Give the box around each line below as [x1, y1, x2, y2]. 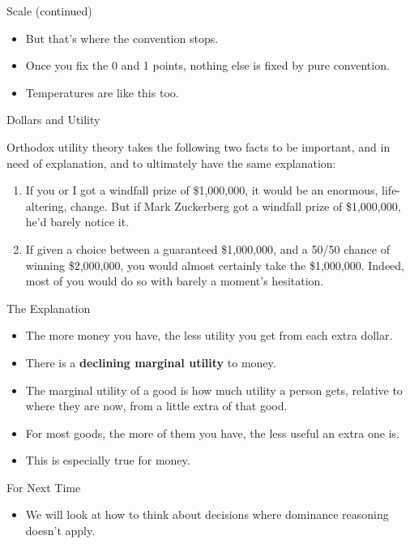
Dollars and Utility [6, 111, 100, 128]
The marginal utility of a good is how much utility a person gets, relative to [25, 381, 403, 398]
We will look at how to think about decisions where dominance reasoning [25, 506, 389, 523]
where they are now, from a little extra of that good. [25, 397, 288, 414]
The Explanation [6, 299, 91, 316]
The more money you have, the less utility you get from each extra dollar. [25, 327, 393, 344]
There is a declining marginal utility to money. [25, 353, 276, 371]
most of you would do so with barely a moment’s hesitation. [25, 272, 324, 289]
